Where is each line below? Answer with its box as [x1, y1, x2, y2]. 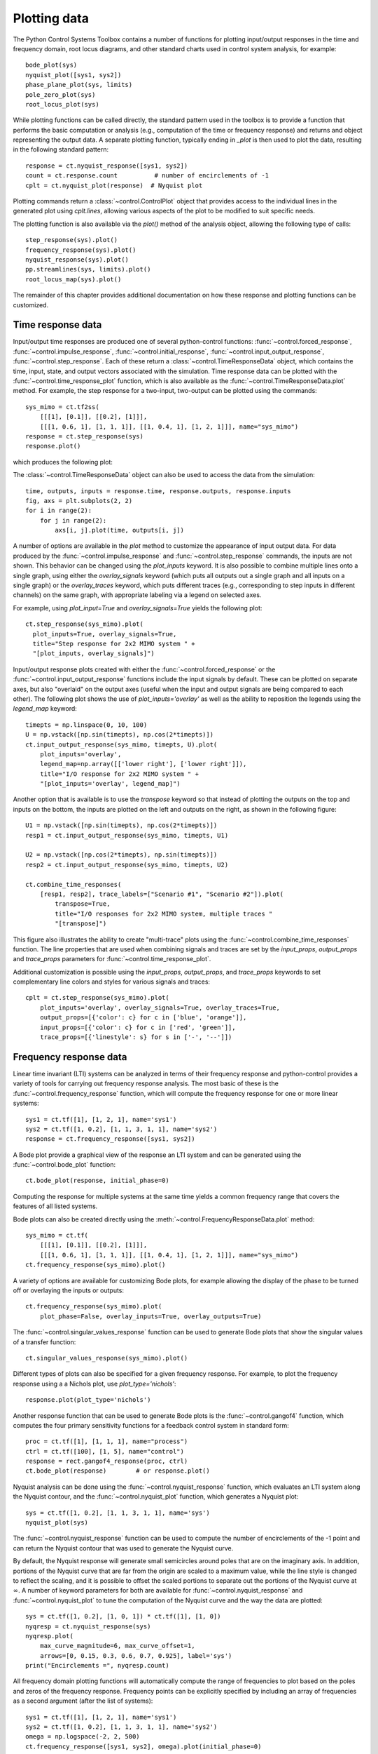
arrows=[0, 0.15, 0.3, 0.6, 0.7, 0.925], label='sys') [39, 1652, 232, 1659]
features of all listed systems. [13, 1202, 98, 1210]
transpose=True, [55, 900, 111, 908]
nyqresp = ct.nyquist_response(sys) [25, 1622, 151, 1631]
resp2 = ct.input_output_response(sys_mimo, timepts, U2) [25, 860, 229, 869]
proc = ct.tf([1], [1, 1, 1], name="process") [25, 1438, 188, 1445]
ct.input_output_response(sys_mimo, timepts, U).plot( [25, 740, 218, 749]
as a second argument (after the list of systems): [13, 1696, 153, 1705]
